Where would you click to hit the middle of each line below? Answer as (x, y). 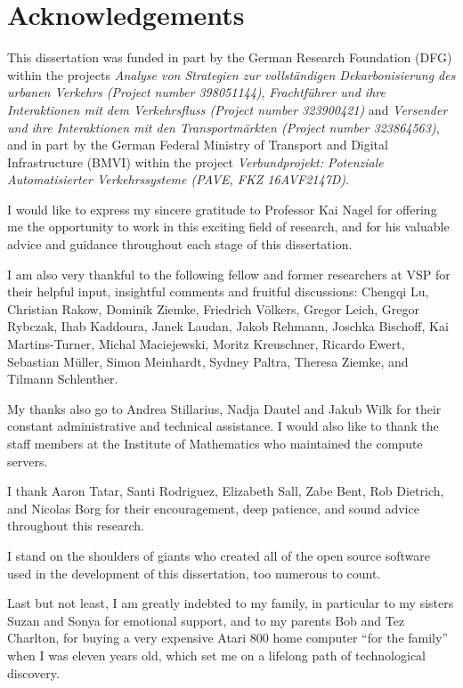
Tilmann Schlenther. (63, 379)
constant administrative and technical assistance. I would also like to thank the (223, 426)
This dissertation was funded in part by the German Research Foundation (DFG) (230, 57)
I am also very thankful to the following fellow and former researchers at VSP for (229, 274)
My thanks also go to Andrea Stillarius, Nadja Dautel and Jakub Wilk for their (224, 408)
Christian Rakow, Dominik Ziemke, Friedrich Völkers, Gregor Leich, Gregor (214, 308)
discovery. (33, 672)
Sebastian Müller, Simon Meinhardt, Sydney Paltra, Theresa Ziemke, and (208, 361)
